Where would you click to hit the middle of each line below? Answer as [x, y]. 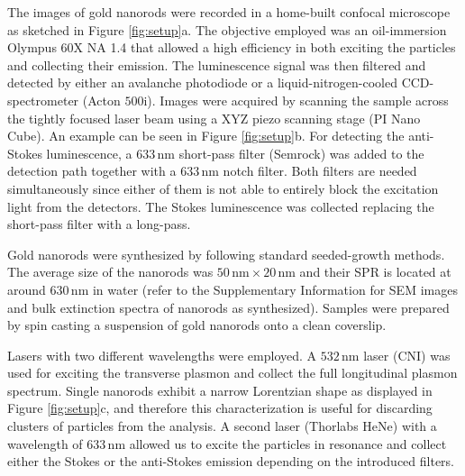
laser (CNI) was [407, 355]
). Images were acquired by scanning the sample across [298, 100]
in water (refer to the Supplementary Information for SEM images [275, 289]
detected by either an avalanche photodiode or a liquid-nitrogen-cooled [202, 82]
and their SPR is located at [375, 272]
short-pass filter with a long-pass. [99, 224]
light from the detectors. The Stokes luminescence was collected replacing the [221, 206]
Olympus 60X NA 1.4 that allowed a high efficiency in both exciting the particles [232, 47]
